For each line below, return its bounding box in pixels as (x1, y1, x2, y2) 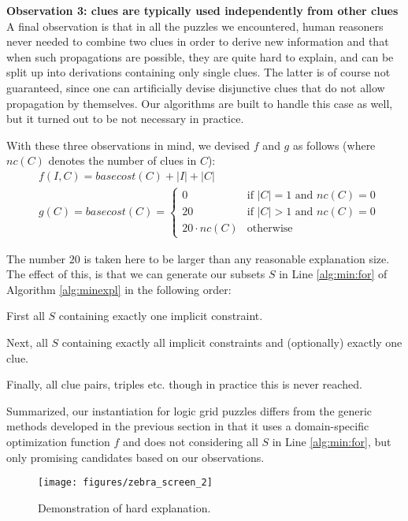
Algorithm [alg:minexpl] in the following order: (6, 281, 232, 297)
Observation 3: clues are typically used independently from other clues (6, 2, 399, 18)
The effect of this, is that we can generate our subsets (6, 266, 265, 282)
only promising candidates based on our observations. (6, 448, 265, 465)
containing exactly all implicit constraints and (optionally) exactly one (61, 333, 402, 350)
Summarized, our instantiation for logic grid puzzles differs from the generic (6, 402, 373, 419)
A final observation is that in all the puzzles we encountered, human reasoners (6, 17, 384, 34)
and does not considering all (123, 433, 258, 449)
